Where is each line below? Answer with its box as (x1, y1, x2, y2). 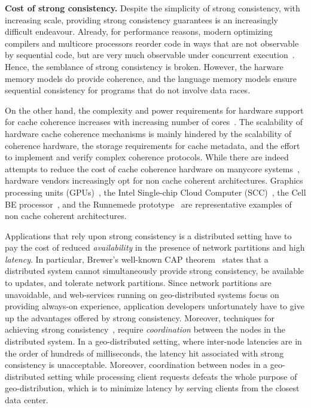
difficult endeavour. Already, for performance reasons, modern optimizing (5, 25, 273, 38)
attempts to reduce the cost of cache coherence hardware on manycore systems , (5, 162, 300, 175)
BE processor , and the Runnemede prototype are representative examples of (5, 197, 292, 210)
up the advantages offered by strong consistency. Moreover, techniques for (5, 311, 275, 324)
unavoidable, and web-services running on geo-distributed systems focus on (5, 288, 279, 300)
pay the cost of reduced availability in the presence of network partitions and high (5, 241, 305, 254)
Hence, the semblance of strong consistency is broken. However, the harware (5, 60, 283, 72)
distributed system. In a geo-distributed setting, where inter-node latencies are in (5, 335, 302, 348)
